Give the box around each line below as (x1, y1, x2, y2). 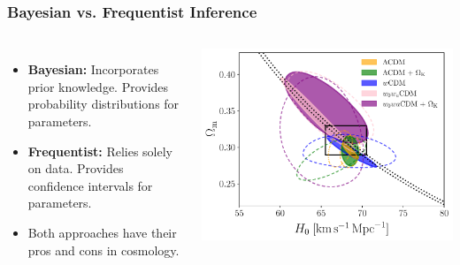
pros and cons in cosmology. (27, 240, 180, 259)
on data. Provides (27, 159, 124, 178)
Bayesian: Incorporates (27, 60, 159, 79)
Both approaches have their (27, 223, 177, 241)
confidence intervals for (27, 176, 153, 194)
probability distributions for (27, 95, 180, 113)
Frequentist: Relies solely (27, 141, 173, 160)
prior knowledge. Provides (27, 77, 169, 95)
